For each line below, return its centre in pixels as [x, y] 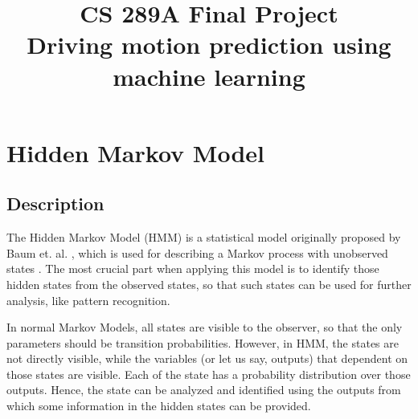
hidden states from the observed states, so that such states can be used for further [209, 284]
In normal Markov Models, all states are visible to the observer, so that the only [205, 327]
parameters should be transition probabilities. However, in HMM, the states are [203, 342]
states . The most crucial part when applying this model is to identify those [193, 268]
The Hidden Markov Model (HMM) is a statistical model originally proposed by [204, 237]
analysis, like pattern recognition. [88, 300]
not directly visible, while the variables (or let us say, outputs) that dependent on [207, 358]
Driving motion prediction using [209, 45]
